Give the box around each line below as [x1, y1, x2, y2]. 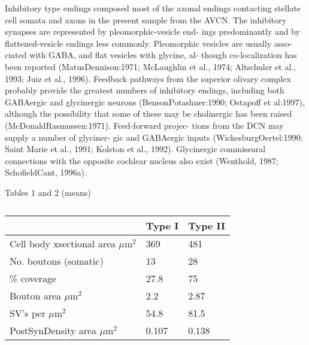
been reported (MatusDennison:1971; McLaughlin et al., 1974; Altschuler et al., [5, 60, 296, 72]
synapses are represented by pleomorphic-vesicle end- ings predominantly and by [5, 25, 300, 38]
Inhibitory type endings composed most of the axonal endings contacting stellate [5, 2, 301, 14]
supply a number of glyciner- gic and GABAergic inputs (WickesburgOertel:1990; [5, 131, 303, 143]
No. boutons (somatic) [10, 253, 104, 268]
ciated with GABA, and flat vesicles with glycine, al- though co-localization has [5, 49, 297, 61]
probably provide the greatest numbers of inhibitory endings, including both [5, 84, 284, 96]
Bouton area [10, 288, 62, 302]
